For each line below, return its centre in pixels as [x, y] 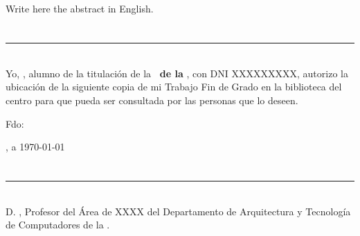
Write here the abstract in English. [80, 9]
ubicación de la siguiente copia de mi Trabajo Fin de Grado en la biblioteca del [174, 87]
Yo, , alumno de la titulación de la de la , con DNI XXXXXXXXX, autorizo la [177, 73]
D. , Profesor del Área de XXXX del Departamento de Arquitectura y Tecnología [178, 211]
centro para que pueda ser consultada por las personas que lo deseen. [152, 100]
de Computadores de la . [58, 225]
